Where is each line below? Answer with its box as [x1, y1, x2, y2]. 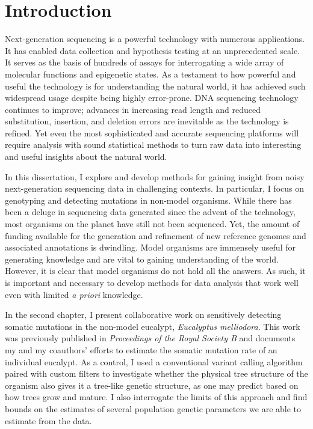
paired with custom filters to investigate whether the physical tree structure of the [5, 367, 308, 380]
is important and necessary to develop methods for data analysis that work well [5, 276, 299, 288]
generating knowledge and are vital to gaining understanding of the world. [5, 252, 279, 265]
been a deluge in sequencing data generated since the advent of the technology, [5, 205, 296, 218]
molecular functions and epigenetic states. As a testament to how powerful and [5, 67, 296, 80]
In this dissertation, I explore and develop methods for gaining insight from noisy [5, 170, 305, 183]
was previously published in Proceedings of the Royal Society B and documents [5, 332, 296, 344]
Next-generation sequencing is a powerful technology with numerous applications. [5, 32, 305, 45]
